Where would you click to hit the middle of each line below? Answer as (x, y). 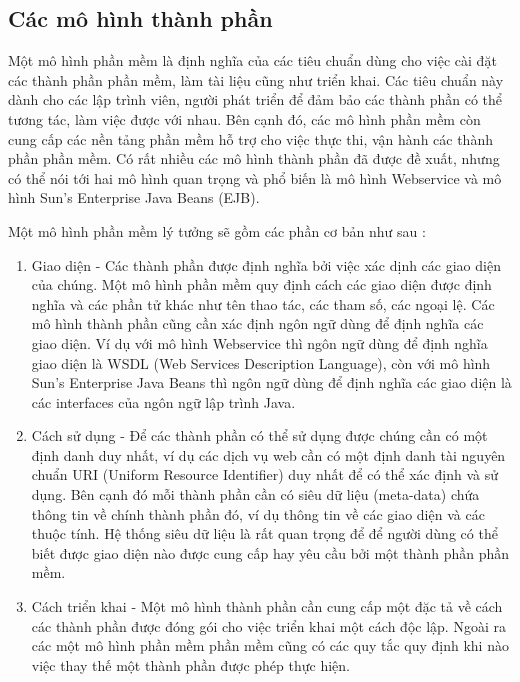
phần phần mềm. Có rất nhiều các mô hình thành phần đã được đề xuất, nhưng (254, 158)
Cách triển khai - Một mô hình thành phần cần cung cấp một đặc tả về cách (267, 606)
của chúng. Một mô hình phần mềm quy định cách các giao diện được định (261, 284)
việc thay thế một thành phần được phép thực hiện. (190, 664)
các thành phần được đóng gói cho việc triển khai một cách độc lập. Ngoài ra (268, 625)
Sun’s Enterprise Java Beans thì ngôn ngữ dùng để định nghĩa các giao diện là (271, 382)
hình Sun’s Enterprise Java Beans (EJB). (134, 197)
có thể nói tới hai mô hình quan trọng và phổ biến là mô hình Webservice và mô (255, 177)
